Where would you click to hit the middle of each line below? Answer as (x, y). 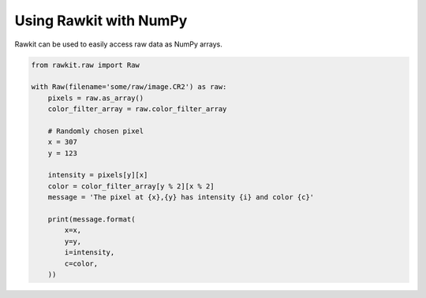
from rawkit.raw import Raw (85, 65)
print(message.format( (92, 220)
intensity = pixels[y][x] (98, 175)
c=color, (81, 263)
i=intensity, (90, 253)
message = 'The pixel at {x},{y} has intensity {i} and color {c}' (181, 197)
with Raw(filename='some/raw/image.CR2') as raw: (129, 87)
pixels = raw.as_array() (96, 98)
